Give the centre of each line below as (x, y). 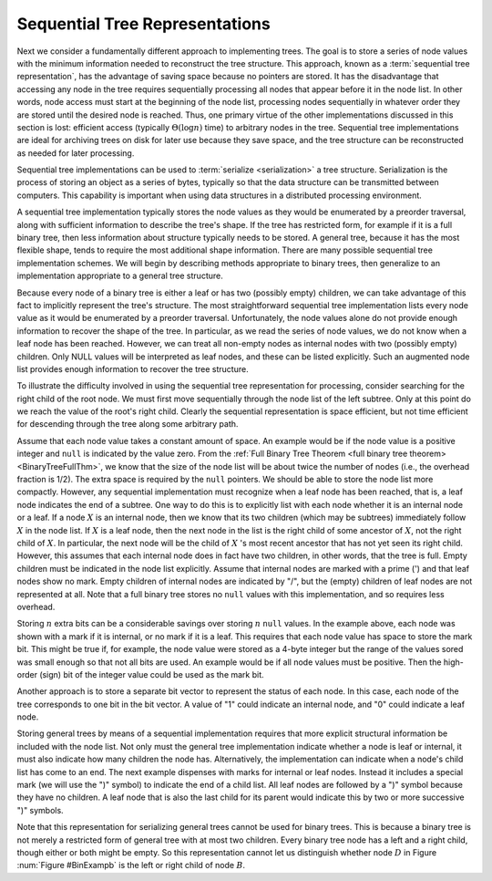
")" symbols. (40, 810)
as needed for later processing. (76, 153)
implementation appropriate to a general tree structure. (120, 276)
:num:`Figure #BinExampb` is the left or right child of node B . (131, 865)
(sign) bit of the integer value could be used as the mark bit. (152, 674)
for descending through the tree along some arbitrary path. (128, 424)
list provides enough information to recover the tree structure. (133, 368)
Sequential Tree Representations (143, 24)
